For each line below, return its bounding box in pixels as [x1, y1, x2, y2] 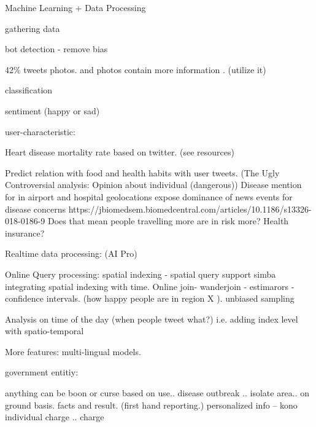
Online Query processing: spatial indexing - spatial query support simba [5, 267, 276, 280]
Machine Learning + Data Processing [5, 1, 146, 14]
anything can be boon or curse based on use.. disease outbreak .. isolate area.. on [5, 386, 310, 399]
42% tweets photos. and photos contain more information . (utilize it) [5, 63, 266, 76]
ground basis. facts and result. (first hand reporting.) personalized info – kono [5, 398, 298, 411]
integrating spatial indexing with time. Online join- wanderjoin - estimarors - [5, 280, 295, 292]
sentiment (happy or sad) [5, 104, 100, 117]
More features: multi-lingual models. [5, 345, 141, 358]
